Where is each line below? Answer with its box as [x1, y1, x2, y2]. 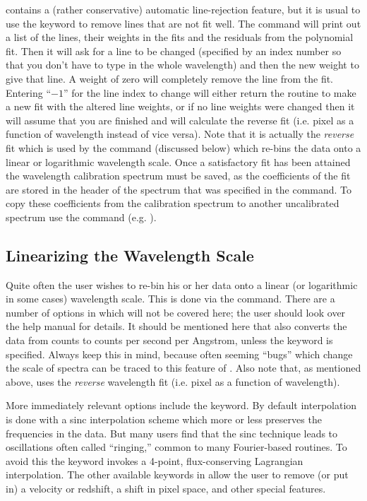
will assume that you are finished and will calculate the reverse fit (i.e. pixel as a [6, 112, 354, 127]
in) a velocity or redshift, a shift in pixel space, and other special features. [6, 481, 326, 496]
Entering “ [6, 85, 52, 100]
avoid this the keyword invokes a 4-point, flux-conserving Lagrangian [6, 453, 303, 468]
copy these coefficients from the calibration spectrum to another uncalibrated [6, 196, 339, 211]
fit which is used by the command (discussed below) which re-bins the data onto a [6, 140, 361, 155]
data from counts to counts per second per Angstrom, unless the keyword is [6, 333, 333, 348]
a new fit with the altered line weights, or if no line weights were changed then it [6, 99, 355, 114]
